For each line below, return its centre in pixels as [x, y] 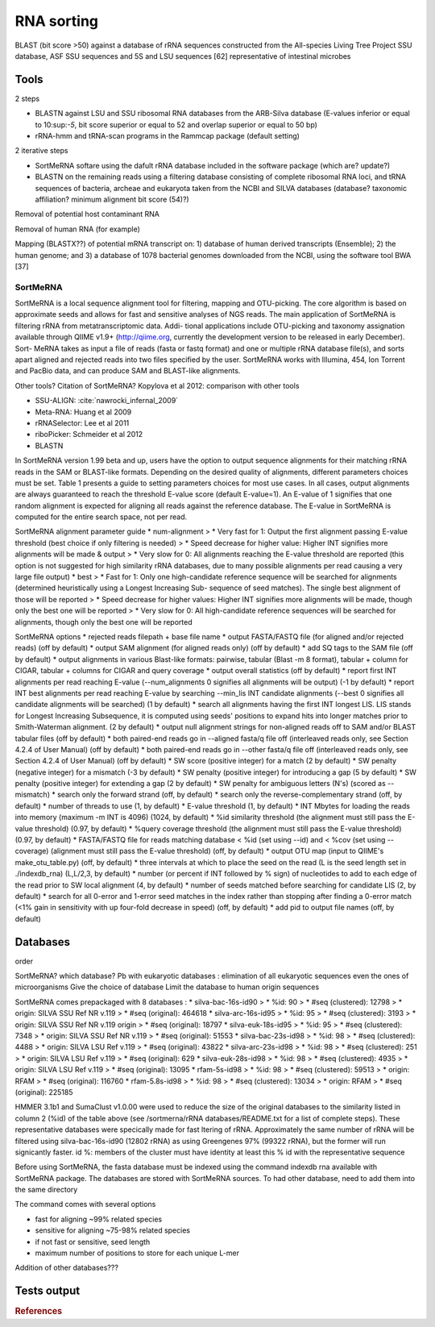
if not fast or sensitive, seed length [93, 1242]
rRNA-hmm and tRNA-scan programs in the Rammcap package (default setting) [167, 136]
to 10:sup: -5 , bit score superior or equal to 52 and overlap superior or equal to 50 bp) [176, 124]
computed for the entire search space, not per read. [101, 517]
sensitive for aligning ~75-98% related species [113, 1230]
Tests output [48, 1291]
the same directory [46, 1190]
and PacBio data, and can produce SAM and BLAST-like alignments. [128, 371]
